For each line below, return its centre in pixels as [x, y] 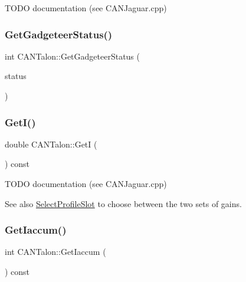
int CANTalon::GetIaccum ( [55, 252]
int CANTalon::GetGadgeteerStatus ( [72, 56]
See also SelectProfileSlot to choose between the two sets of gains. [123, 203]
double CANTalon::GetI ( [51, 144]
